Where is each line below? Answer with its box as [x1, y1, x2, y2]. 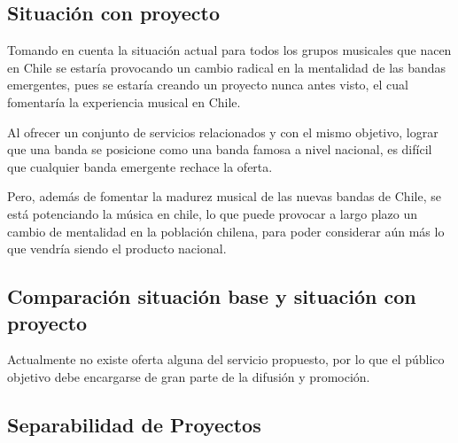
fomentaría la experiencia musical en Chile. [7, 92, 241, 111]
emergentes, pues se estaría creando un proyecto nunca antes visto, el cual [7, 75, 408, 94]
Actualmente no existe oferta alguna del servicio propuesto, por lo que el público [7, 350, 445, 369]
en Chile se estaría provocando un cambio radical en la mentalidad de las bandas [7, 58, 446, 76]
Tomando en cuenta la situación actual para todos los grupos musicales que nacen [7, 41, 452, 59]
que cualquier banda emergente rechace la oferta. [7, 157, 273, 175]
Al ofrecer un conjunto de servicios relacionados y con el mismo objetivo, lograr [7, 122, 439, 141]
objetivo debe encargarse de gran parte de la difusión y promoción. [7, 367, 370, 385]
